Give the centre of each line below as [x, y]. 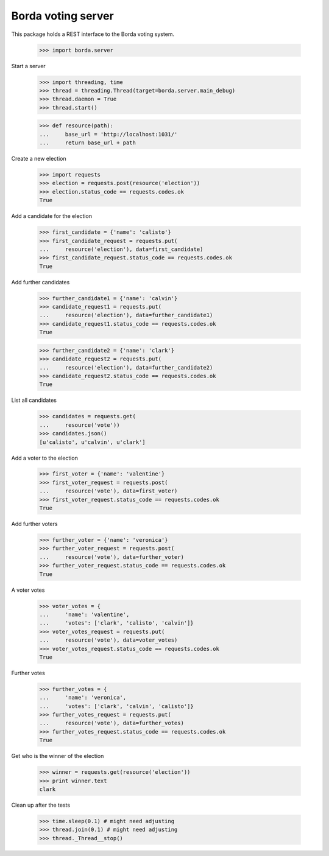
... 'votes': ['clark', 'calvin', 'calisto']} [117, 706]
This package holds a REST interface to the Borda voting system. [93, 34]
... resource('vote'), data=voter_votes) [108, 640]
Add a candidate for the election [52, 216]
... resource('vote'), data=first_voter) [108, 491]
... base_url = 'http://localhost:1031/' [108, 134]
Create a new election [39, 159]
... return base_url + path [88, 143]
